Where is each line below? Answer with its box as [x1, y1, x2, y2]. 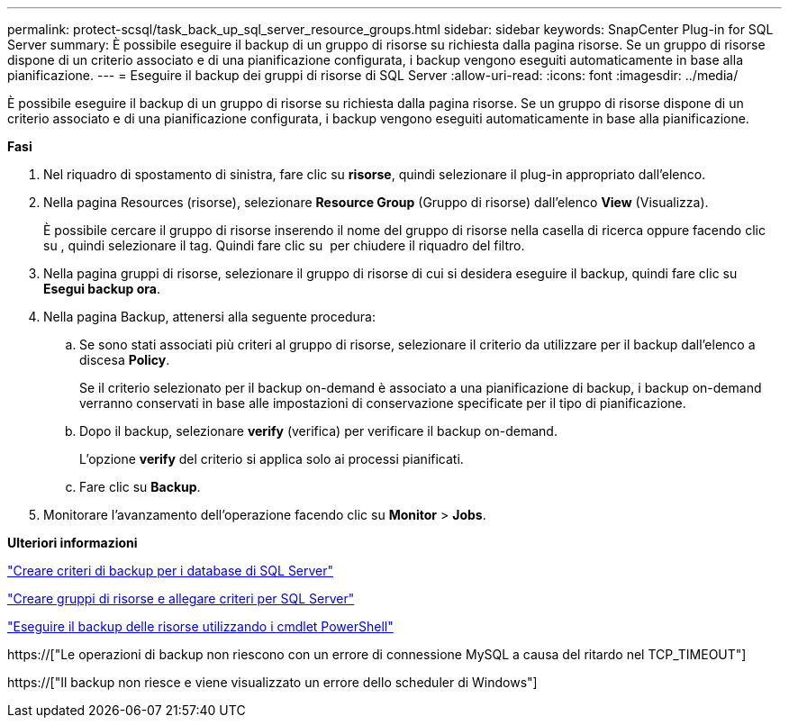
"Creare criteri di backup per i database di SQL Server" [7, 563, 334, 578]
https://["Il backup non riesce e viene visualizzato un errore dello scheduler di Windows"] [7, 675, 538, 690]
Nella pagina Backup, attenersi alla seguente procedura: [43, 309, 376, 324]
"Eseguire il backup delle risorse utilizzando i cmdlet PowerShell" [7, 619, 394, 634]
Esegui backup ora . [43, 281, 160, 296]
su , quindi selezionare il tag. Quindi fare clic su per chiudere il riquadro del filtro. [43, 238, 525, 253]
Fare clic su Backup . [79, 479, 201, 494]
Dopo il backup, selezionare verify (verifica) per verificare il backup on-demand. [79, 423, 558, 439]
